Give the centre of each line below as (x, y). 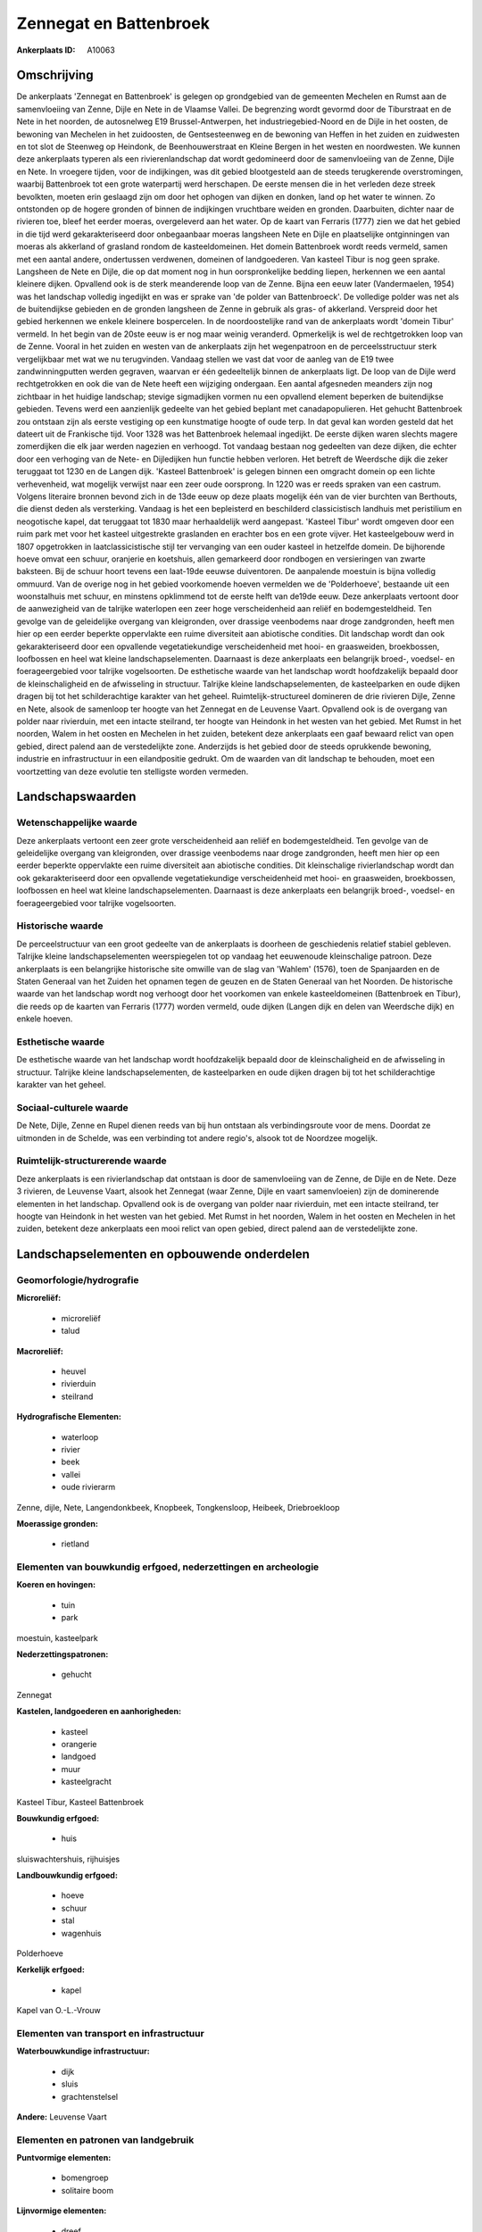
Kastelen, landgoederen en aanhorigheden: (99, 1711)
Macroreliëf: (40, 1351)
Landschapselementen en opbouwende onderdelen (163, 1254)
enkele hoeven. (45, 1019)
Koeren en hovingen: (56, 1585)
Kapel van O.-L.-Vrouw (59, 2011)
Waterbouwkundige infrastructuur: (83, 2051)
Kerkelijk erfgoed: (50, 1970)
